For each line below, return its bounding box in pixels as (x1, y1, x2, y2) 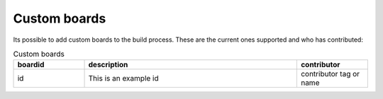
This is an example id (88, 74, 159, 83)
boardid (17, 60, 45, 70)
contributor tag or (300, 69, 360, 79)
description (88, 60, 128, 70)
